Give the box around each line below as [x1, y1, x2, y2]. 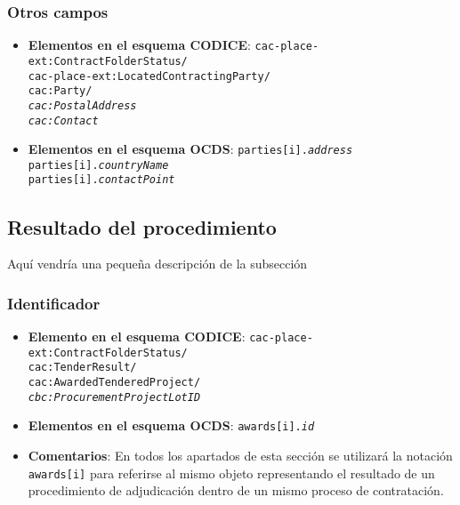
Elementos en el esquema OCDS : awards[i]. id [28, 416, 315, 435]
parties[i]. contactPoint [28, 173, 175, 187]
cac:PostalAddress [28, 99, 137, 112]
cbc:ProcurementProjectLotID [28, 390, 201, 404]
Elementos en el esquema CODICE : [28, 36, 251, 54]
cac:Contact [28, 114, 99, 127]
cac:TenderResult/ [28, 361, 137, 374]
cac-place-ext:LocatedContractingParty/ [28, 69, 270, 83]
